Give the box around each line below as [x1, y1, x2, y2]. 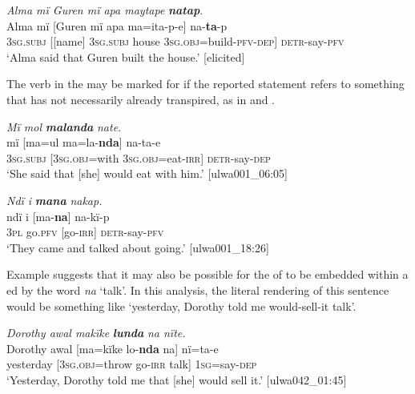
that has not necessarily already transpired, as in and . [6, 90, 276, 107]
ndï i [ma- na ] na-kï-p [6, 207, 110, 224]
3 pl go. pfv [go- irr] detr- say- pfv [6, 223, 164, 240]
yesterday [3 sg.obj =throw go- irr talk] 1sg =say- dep [6, 356, 257, 372]
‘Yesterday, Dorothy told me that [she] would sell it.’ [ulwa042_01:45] [6, 371, 347, 388]
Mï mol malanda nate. [6, 118, 122, 135]
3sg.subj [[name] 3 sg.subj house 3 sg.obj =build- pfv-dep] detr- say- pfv [6, 33, 344, 50]
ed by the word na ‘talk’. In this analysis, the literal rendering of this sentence [6, 281, 389, 298]
